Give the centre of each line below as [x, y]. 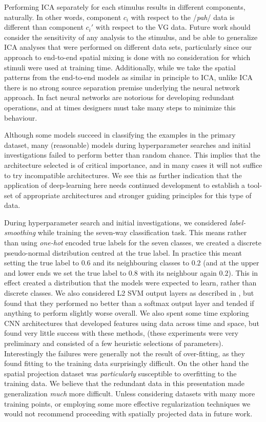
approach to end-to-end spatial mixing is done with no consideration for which [127, 57]
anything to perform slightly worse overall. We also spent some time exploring [127, 313]
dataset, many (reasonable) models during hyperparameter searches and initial [127, 145]
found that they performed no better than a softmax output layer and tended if [129, 303]
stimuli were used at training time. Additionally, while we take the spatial [120, 67]
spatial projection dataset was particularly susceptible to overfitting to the [120, 373]
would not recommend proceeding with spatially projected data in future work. [128, 414]
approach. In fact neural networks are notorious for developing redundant [119, 97]
